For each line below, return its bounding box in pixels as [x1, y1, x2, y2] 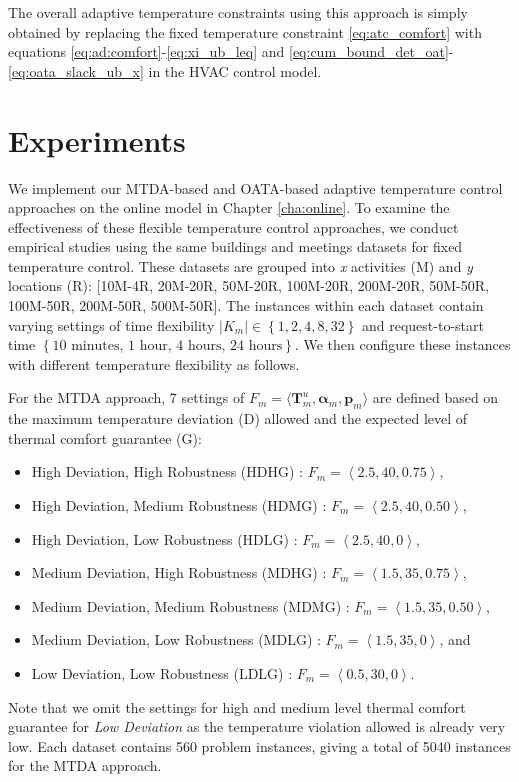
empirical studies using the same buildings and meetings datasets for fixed [8, 236, 463, 257]
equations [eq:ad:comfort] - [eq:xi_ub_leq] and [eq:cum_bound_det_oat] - [8, 41, 454, 62]
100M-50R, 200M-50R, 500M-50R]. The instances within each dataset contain [8, 295, 484, 316]
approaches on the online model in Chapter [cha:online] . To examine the [8, 197, 450, 218]
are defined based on [372, 387, 499, 408]
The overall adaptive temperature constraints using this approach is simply [8, 2, 468, 22]
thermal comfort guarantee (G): [8, 427, 202, 448]
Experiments [8, 119, 186, 160]
